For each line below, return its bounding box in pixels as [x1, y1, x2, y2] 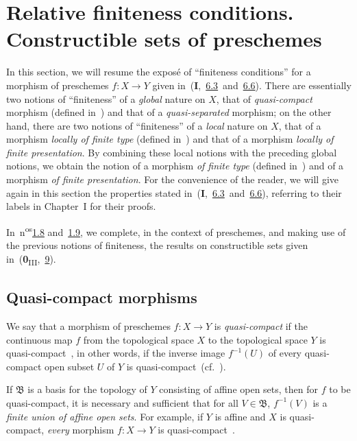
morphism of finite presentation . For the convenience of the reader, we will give [6, 172, 338, 187]
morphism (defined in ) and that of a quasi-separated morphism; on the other [6, 105, 332, 119]
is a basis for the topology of [27, 382, 147, 396]
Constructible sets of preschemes [6, 25, 322, 53]
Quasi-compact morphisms [6, 287, 197, 308]
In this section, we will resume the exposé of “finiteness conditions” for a [6, 64, 311, 79]
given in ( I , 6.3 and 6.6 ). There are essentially [152, 78, 352, 92]
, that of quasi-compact [216, 91, 312, 106]
